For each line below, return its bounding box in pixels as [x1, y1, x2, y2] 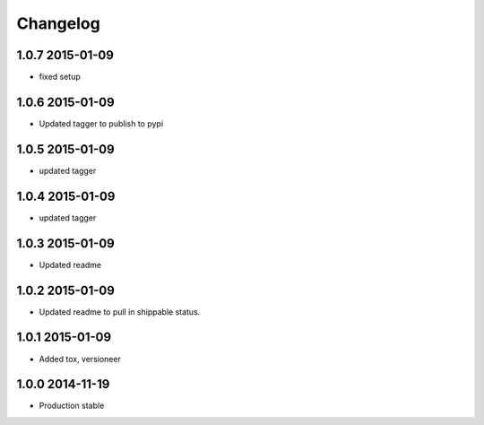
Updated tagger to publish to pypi [39, 117, 164, 129]
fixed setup [39, 72, 81, 82]
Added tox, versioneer [39, 353, 121, 364]
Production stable [39, 400, 105, 412]
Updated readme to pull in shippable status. [39, 306, 201, 317]
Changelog [16, 13, 100, 33]
